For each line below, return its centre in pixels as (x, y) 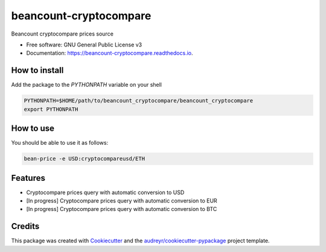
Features (28, 178)
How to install (37, 70)
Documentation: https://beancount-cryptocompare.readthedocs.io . (110, 53)
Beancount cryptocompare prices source (62, 34)
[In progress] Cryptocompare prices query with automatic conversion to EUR (122, 200)
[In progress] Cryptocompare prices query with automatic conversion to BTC (122, 209)
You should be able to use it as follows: (60, 143)
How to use (33, 129)
